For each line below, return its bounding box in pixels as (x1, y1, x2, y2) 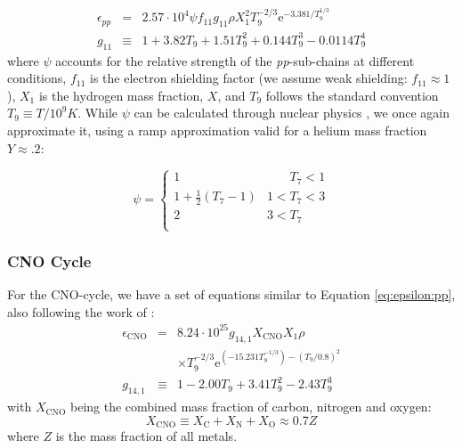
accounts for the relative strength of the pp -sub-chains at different (55, 51, 415, 69)
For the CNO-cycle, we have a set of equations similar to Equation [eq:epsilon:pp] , (7, 285, 456, 304)
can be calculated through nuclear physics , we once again (134, 103, 450, 122)
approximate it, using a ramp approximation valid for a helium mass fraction (7, 120, 427, 139)
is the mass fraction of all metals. (55, 427, 238, 445)
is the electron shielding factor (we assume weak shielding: (89, 69, 408, 87)
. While (77, 103, 118, 122)
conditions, (7, 69, 67, 87)
